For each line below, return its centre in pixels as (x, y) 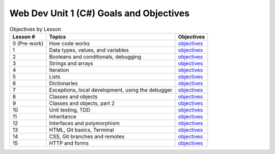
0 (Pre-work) (28, 43)
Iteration (59, 70)
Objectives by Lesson (35, 29)
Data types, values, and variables (89, 50)
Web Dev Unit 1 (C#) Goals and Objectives (100, 13)
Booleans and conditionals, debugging (95, 57)
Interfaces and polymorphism (84, 123)
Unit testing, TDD (70, 110)
